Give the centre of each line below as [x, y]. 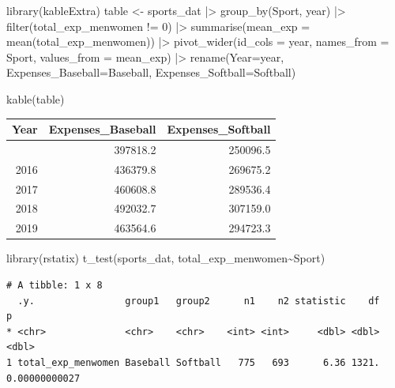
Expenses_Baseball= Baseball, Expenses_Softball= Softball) [151, 72]
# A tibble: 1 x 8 [55, 285]
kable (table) [36, 98]
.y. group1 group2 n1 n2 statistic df [199, 301]
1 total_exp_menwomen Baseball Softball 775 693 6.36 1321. [193, 362]
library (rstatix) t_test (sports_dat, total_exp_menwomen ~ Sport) [166, 258]
